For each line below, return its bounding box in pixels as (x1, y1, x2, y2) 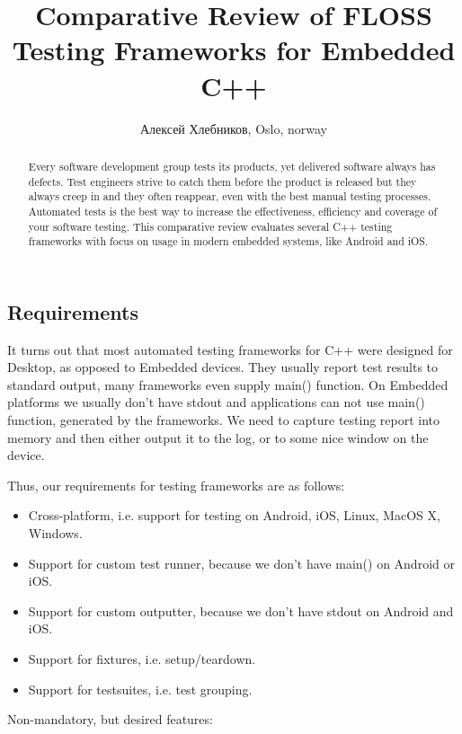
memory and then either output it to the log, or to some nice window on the (7, 428, 429, 447)
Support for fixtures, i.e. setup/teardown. (28, 649, 256, 668)
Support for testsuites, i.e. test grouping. (28, 679, 253, 698)
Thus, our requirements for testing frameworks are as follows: (7, 475, 345, 494)
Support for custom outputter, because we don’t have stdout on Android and (28, 601, 454, 620)
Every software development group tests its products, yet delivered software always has (28, 158, 436, 173)
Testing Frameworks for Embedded (12, 31, 456, 68)
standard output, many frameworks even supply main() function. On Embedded (7, 375, 449, 394)
